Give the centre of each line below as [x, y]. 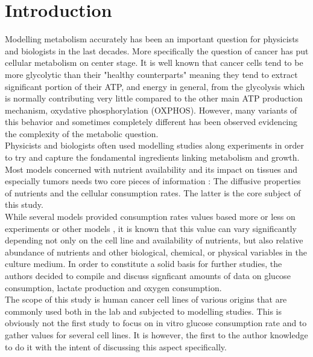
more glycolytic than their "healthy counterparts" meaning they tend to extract [151, 74]
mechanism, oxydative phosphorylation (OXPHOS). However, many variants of [151, 110]
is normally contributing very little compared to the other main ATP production [154, 98]
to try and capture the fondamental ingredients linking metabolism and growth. [152, 157]
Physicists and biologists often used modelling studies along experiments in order [155, 145]
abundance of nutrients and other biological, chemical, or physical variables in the [156, 252]
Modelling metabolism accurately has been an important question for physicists [152, 39]
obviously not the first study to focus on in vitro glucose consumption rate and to [156, 323]
